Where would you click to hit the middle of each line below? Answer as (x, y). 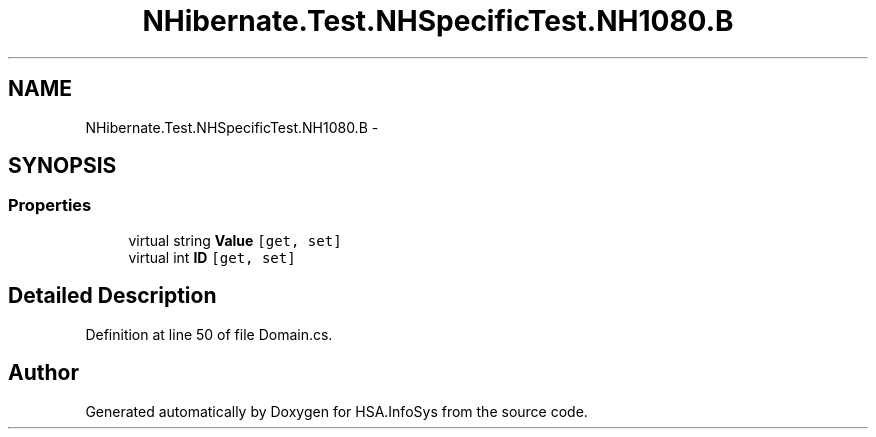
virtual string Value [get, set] (235, 240)
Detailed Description (112, 296)
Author (43, 373)
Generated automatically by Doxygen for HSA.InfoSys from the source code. (336, 411)
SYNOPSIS (62, 166)
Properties (50, 205)
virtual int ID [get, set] (212, 257)
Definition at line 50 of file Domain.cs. (209, 334)
